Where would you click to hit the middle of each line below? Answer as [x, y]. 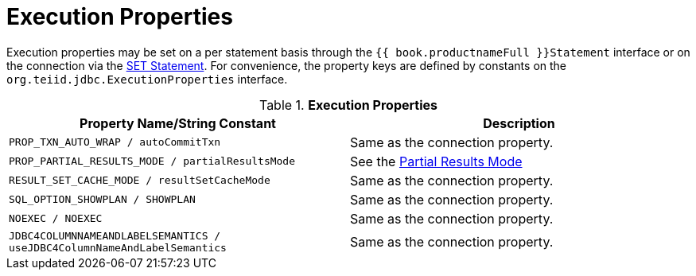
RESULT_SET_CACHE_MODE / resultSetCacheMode [140, 181]
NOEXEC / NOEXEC [56, 219]
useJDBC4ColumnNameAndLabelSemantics [118, 247]
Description [519, 123]
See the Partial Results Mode [436, 161]
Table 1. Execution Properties [348, 105]
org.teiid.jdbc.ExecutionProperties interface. [147, 79]
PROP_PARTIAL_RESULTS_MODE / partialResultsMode [152, 161]
